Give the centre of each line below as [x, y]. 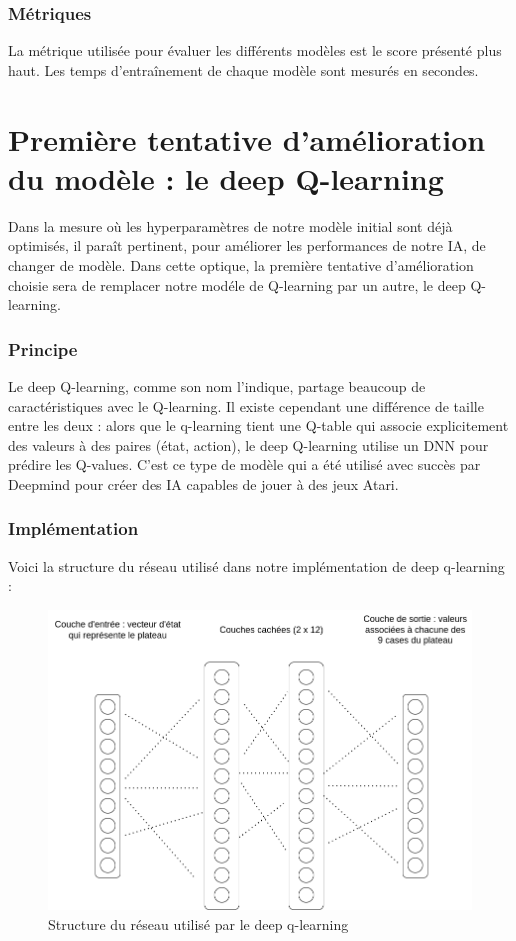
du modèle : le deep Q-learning [226, 177]
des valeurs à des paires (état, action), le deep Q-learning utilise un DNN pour [248, 444]
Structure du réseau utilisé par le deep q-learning [198, 923]
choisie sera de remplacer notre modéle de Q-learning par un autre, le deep [237, 284]
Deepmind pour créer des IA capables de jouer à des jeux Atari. [203, 483]
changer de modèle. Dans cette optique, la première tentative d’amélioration [241, 264]
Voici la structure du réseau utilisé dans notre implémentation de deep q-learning [256, 565]
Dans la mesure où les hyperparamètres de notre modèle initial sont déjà [230, 225]
